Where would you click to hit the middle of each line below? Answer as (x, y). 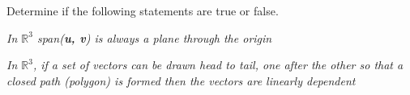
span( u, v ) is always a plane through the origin (154, 37)
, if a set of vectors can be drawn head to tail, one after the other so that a (218, 65)
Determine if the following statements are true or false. (143, 10)
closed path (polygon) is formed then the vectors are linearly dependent (181, 80)
